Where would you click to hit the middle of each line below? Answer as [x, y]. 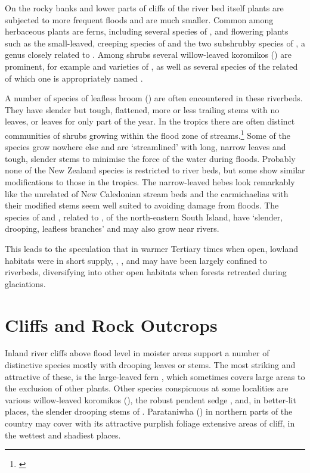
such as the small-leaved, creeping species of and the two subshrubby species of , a [155, 43]
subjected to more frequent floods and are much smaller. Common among [139, 19]
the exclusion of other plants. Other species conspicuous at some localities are [147, 388]
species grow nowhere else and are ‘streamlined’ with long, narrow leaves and [145, 147]
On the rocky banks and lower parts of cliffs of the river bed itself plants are [144, 8]
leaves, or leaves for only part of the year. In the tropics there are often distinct [150, 121]
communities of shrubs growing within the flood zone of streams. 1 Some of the [148, 134]
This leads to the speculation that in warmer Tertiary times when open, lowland [152, 248]
